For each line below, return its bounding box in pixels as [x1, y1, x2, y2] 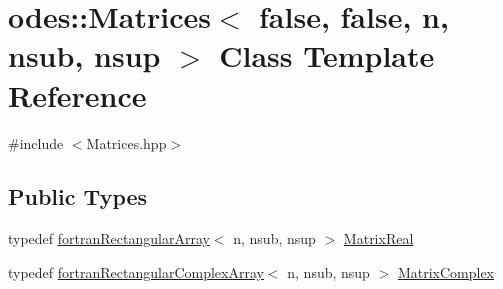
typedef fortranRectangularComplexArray [8, 261, 264, 282]
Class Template [219, 35, 435, 76]
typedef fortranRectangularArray [8, 228, 210, 249]
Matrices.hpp [86, 132, 167, 153]
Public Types [8, 181, 148, 212]
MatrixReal [343, 228, 414, 249]
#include [8, 132, 64, 153]
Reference [8, 74, 147, 115]
